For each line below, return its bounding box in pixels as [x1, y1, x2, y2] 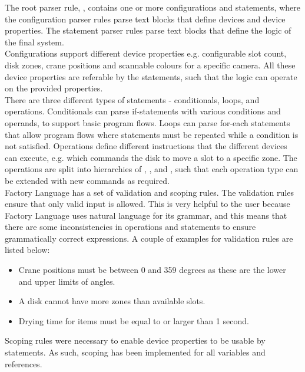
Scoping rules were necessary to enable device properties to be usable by [5, 334, 266, 347]
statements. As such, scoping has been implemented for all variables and [5, 346, 266, 358]
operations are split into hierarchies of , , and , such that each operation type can [5, 163, 299, 175]
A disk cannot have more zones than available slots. [18, 295, 205, 307]
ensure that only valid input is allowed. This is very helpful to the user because [5, 197, 290, 210]
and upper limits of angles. [18, 275, 115, 287]
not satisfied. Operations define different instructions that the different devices [5, 140, 287, 152]
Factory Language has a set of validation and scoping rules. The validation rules [5, 186, 294, 198]
